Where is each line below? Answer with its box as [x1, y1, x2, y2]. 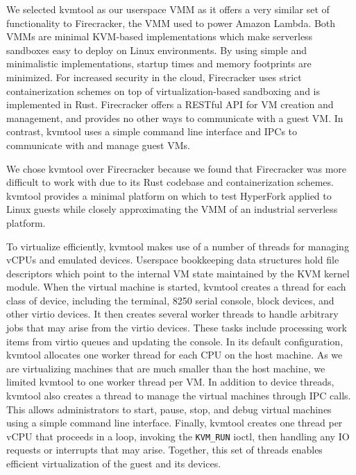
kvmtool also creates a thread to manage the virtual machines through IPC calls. [6, 388, 351, 403]
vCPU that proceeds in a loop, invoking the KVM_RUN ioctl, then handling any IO [6, 429, 350, 443]
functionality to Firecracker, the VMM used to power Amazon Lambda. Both [6, 15, 336, 30]
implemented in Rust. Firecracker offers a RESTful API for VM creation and [6, 97, 334, 112]
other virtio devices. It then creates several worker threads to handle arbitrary [6, 306, 339, 321]
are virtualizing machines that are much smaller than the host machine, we [6, 361, 325, 375]
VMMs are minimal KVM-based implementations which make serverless [6, 29, 313, 44]
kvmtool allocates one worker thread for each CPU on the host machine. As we [6, 347, 343, 362]
